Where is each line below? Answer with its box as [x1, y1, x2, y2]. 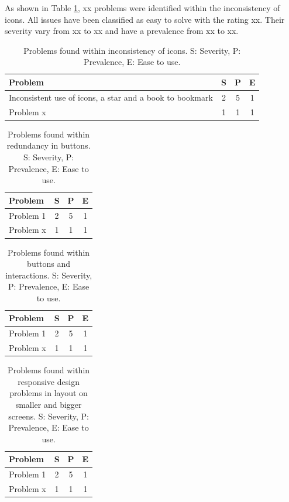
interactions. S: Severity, [5, 269, 92, 281]
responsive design [18, 375, 80, 387]
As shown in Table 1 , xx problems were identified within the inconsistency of [5, 2, 280, 13]
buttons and [27, 257, 71, 270]
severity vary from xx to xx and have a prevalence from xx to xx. [5, 25, 239, 37]
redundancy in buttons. [6, 139, 91, 152]
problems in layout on [9, 387, 88, 399]
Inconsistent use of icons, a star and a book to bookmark [9, 91, 213, 103]
